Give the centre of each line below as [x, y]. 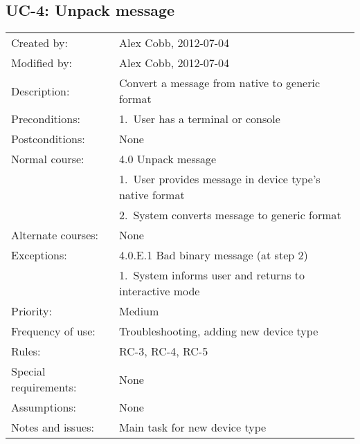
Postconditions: [48, 139]
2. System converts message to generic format [230, 215]
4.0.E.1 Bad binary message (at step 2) [213, 255]
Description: [40, 91]
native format [152, 195]
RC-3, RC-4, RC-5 [163, 351]
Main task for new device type [192, 427]
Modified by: [42, 63]
